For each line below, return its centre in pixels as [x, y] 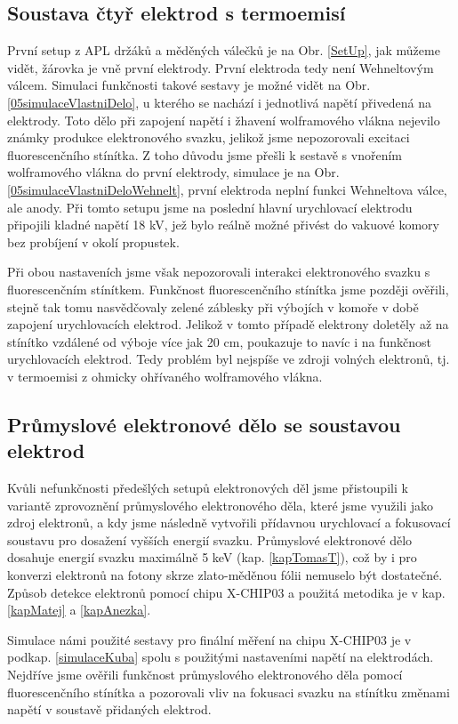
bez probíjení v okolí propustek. [93, 241]
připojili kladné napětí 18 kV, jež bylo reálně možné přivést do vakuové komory [223, 225]
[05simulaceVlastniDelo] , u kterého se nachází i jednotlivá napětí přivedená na [219, 102]
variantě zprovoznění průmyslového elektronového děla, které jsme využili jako [221, 505]
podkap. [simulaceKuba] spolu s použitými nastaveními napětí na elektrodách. [221, 657]
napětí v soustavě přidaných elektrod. [109, 709]
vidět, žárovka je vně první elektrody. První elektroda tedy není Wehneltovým [221, 67]
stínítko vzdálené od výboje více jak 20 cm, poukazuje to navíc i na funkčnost [219, 341]
